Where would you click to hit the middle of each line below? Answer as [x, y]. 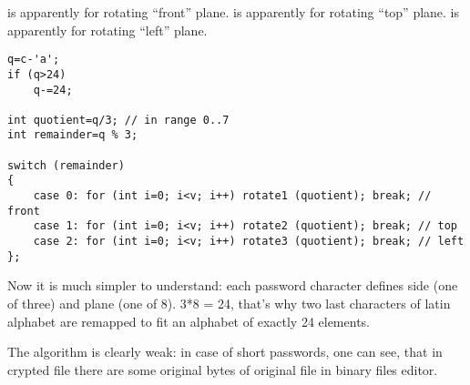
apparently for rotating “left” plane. [107, 30]
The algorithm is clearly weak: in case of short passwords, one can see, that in [225, 352]
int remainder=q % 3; [73, 135]
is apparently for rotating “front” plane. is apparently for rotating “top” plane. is [234, 12]
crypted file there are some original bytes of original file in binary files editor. [223, 369]
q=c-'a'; [34, 60]
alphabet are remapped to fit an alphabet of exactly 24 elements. [189, 321]
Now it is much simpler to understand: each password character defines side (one [233, 285]
